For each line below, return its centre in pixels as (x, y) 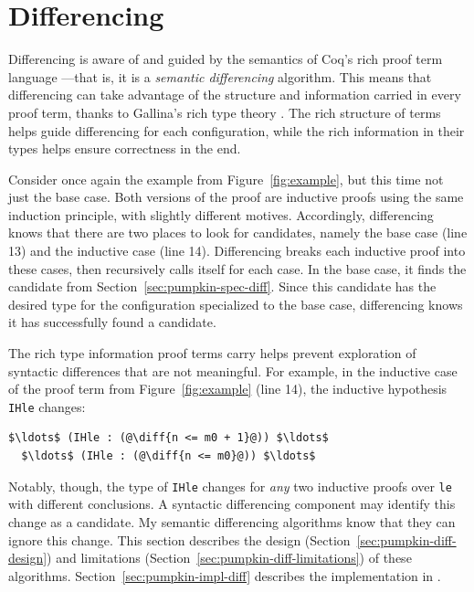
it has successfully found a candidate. (112, 322)
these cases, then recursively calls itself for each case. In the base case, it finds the (237, 268)
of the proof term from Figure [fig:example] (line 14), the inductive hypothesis (228, 389)
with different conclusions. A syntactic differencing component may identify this (232, 504)
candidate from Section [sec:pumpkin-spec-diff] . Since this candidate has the (222, 286)
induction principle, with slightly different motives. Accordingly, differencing (221, 214)
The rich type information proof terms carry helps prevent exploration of (212, 353)
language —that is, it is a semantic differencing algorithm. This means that (220, 76)
